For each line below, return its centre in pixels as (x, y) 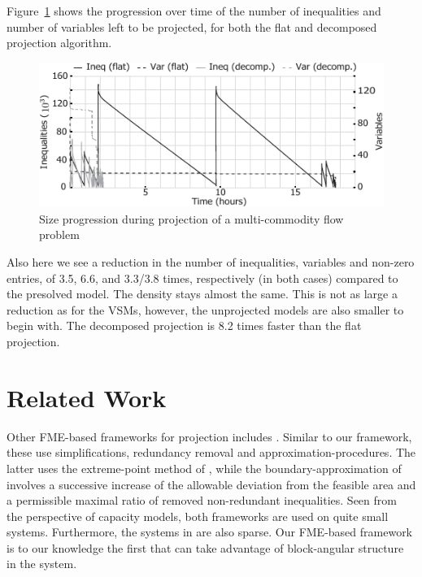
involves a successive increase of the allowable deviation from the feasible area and (211, 484)
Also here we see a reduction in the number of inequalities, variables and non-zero (211, 262)
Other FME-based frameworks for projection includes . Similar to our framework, (209, 436)
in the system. (42, 564)
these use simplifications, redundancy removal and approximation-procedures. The (211, 452)
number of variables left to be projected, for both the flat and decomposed (192, 26)
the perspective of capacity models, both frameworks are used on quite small (198, 516)
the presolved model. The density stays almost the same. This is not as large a (202, 294)
